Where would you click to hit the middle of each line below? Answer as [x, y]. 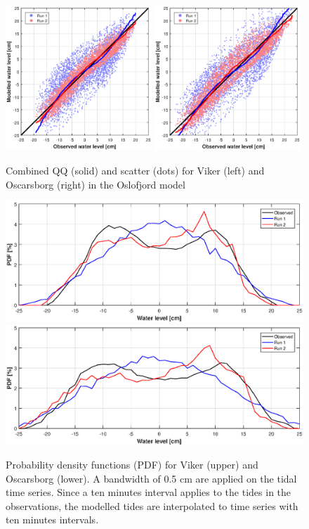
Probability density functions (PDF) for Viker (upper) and [132, 464]
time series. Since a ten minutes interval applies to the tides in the [149, 492]
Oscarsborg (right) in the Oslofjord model [96, 184]
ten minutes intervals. [52, 520]
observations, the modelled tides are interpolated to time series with [152, 505]
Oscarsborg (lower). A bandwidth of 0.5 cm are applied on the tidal [151, 478]
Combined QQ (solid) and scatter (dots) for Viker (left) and [135, 171]
